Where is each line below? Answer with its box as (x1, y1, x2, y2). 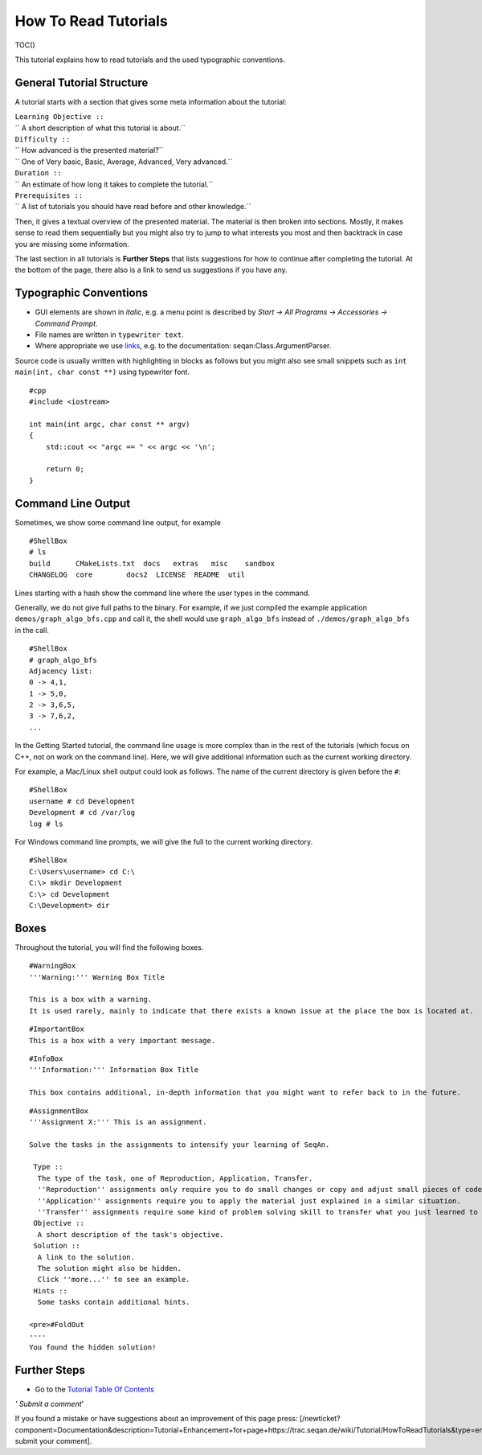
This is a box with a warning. (29, 995, 153, 1005)
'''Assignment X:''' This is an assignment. (29, 1117, 208, 1126)
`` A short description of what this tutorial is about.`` (14, 123, 186, 133)
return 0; (45, 465, 84, 474)
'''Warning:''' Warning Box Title (29, 972, 165, 981)
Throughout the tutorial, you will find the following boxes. (14, 942, 204, 952)
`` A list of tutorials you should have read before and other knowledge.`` (14, 202, 251, 212)
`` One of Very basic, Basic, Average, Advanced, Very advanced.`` (14, 157, 233, 166)
